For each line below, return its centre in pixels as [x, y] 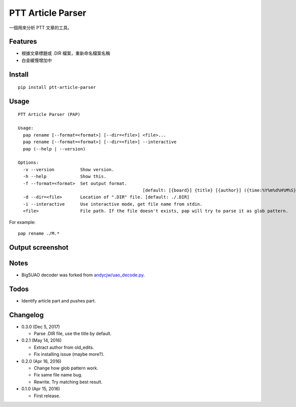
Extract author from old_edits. [64, 347]
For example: [22, 222]
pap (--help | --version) [54, 149]
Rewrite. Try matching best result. [68, 382]
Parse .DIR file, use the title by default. [73, 333]
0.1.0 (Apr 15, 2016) [41, 389]
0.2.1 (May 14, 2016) [41, 340]
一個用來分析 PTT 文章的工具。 [40, 28]
